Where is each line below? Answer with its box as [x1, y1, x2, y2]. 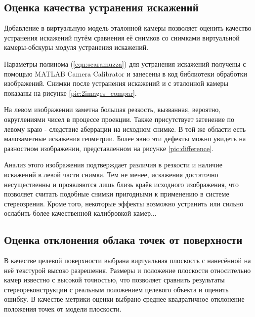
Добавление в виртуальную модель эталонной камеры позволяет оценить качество [4, 23, 252, 33]
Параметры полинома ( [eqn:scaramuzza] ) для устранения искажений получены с [4, 58, 246, 69]
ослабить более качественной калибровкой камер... [4, 208, 157, 218]
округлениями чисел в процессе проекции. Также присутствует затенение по [4, 114, 235, 124]
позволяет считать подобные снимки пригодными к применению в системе [4, 189, 229, 199]
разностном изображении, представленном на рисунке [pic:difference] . [4, 143, 214, 153]
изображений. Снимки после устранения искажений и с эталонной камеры [4, 78, 228, 88]
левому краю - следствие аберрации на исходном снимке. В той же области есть [4, 123, 246, 134]
